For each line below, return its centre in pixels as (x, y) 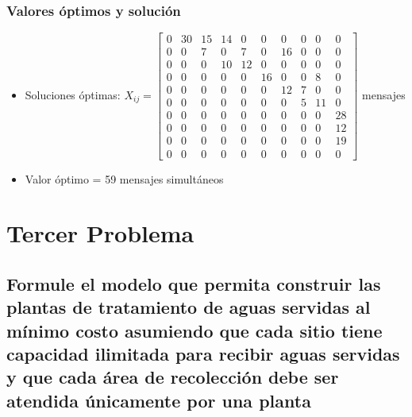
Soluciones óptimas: (73, 94)
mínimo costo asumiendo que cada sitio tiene (194, 330)
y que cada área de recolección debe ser (173, 377)
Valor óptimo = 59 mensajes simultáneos (124, 178)
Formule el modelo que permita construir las (194, 283)
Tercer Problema (100, 233)
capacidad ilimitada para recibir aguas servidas (203, 354)
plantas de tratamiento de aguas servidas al (189, 307)
